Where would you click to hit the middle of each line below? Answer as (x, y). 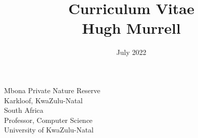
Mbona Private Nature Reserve (52, 90)
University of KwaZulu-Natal (49, 130)
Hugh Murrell (131, 28)
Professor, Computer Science (48, 120)
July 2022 (131, 52)
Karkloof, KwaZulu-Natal (43, 100)
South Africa (24, 110)
